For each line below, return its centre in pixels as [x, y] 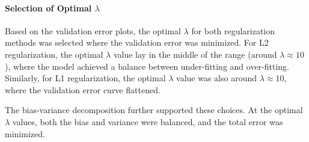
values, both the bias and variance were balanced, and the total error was [148, 121]
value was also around [217, 78]
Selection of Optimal [48, 8]
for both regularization [233, 30]
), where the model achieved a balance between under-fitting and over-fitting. [147, 66]
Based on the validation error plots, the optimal [93, 30]
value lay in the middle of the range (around [195, 54]
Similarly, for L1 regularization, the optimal [85, 78]
